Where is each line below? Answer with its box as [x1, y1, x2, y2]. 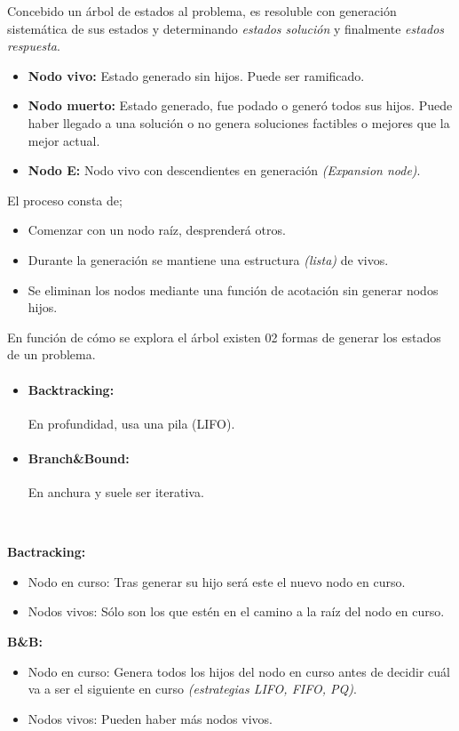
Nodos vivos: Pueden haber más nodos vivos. [28, 709, 273, 727]
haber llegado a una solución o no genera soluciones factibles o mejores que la [28, 113, 450, 132]
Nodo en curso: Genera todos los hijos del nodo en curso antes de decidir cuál [28, 662, 450, 680]
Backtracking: [28, 380, 115, 398]
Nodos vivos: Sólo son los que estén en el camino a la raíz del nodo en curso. [28, 602, 445, 621]
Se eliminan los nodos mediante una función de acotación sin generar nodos [28, 280, 439, 299]
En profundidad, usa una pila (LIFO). [28, 414, 235, 432]
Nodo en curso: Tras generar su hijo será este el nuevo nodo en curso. [28, 572, 406, 590]
